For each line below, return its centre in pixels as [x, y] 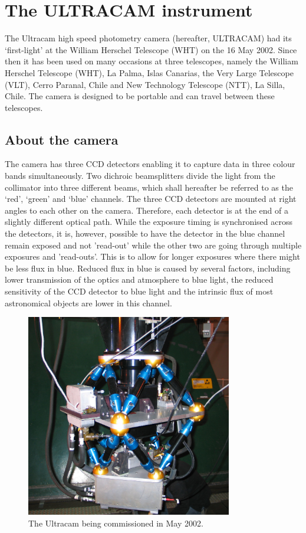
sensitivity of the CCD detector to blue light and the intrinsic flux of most [139, 291]
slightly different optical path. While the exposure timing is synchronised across [149, 222]
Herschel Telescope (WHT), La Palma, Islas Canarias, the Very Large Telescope [149, 72]
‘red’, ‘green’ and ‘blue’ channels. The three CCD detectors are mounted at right [151, 199]
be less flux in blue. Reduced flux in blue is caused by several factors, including [148, 268]
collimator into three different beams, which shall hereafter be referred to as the [149, 187]
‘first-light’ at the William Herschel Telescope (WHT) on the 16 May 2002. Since [151, 49]
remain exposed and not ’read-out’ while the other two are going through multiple [153, 245]
